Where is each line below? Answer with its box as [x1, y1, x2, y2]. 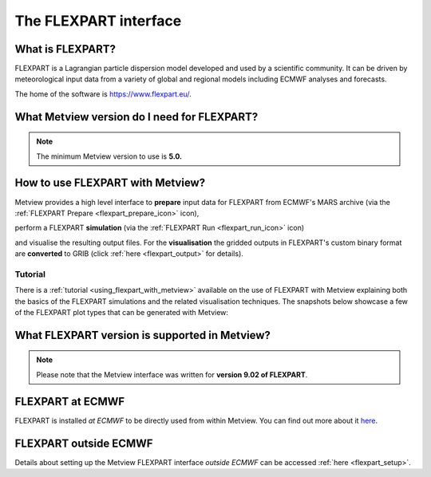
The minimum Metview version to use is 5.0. [36, 152, 183, 161]
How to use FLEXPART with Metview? [14, 176, 206, 190]
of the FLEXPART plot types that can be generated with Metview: [14, 308, 229, 317]
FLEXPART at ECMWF [14, 395, 125, 408]
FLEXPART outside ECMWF [14, 436, 153, 450]
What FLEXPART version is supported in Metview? [14, 328, 271, 342]
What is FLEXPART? [14, 42, 116, 56]
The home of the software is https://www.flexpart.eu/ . [14, 89, 192, 99]
